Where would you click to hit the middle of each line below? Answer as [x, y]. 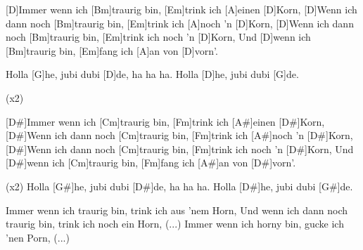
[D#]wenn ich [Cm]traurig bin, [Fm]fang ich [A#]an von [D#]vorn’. [151, 163]
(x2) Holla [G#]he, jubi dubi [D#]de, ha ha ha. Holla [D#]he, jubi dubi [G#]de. [179, 186]
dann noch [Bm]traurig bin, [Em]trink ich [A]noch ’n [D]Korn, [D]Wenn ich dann [180, 23]
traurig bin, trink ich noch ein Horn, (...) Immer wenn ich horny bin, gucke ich [175, 224]
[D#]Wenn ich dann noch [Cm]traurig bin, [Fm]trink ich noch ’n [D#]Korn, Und [180, 149]
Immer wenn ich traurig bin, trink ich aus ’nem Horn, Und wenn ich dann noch [177, 210]
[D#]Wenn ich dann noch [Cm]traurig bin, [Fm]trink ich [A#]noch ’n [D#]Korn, [179, 135]
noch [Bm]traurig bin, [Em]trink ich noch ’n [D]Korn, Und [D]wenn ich [158, 37]
